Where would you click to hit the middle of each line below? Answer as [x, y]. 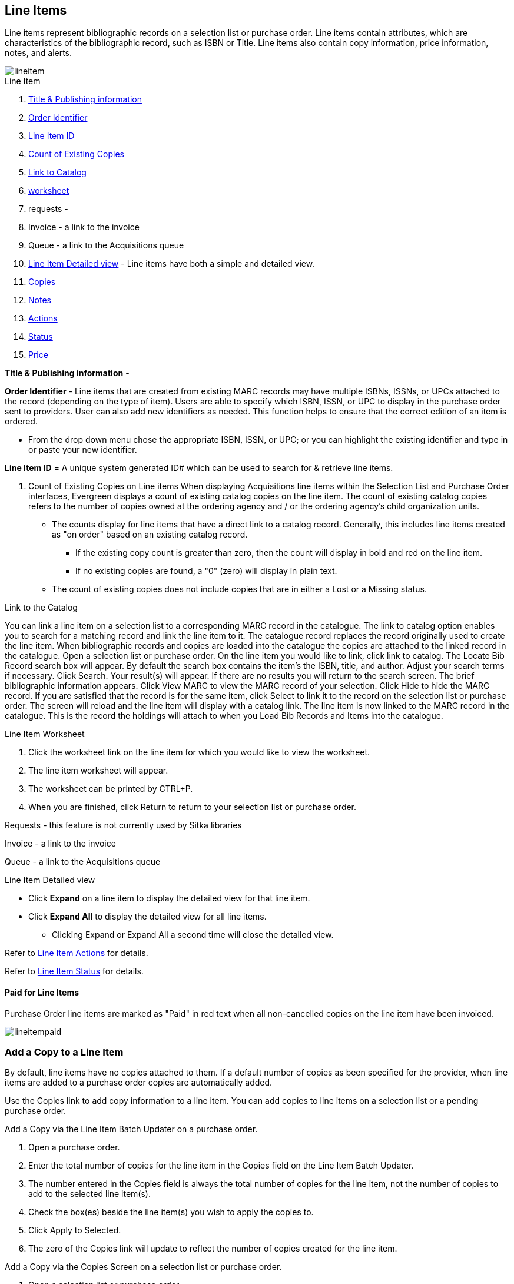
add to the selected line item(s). [89, 1194]
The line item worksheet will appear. [98, 771]
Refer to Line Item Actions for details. [77, 953]
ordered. [21, 422]
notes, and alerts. [39, 53]
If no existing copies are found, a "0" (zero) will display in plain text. [206, 571]
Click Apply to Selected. [75, 1230]
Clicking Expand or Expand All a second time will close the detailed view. [193, 935]
